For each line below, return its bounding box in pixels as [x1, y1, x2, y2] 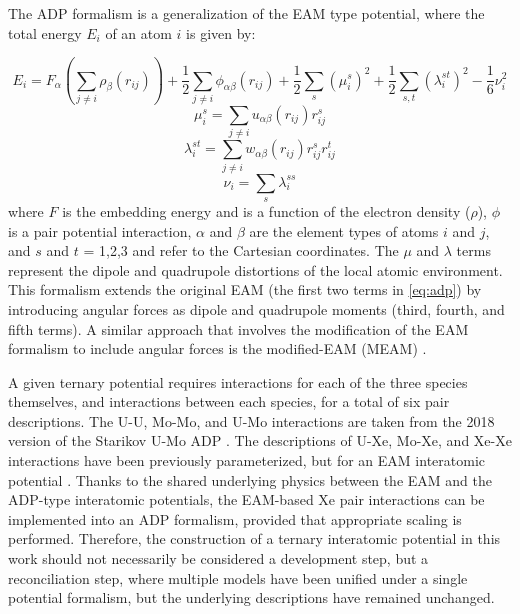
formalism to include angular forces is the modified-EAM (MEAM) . [8, 338, 427, 359]
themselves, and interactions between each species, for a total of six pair [8, 391, 450, 412]
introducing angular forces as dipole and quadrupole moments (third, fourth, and [8, 298, 505, 319]
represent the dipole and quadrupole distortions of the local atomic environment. [8, 259, 503, 280]
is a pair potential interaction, [8, 220, 192, 241]
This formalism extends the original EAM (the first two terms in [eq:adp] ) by [8, 279, 482, 300]
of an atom [105, 22, 172, 43]
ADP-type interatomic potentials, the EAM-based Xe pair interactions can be [8, 489, 485, 510]
